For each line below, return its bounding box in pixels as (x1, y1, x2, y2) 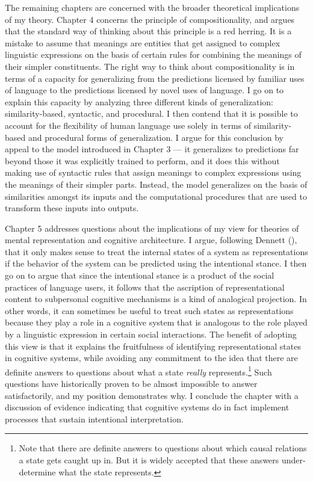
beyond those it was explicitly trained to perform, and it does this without (5, 154, 280, 167)
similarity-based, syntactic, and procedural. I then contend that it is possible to (5, 107, 298, 120)
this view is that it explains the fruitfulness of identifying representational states (5, 339, 301, 352)
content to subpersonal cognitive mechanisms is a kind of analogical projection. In (5, 292, 307, 305)
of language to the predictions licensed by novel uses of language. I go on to (5, 84, 284, 96)
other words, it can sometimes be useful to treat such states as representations (5, 304, 294, 317)
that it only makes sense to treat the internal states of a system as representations (5, 245, 308, 258)
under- (281, 454, 306, 466)
